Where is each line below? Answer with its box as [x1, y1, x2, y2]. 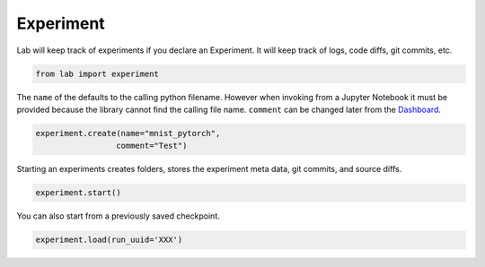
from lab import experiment [35, 68, 159, 79]
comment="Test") [115, 141, 188, 151]
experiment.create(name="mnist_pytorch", [35, 128, 221, 138]
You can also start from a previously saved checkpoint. [16, 211, 220, 221]
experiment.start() [35, 188, 121, 198]
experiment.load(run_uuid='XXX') [35, 235, 183, 245]
